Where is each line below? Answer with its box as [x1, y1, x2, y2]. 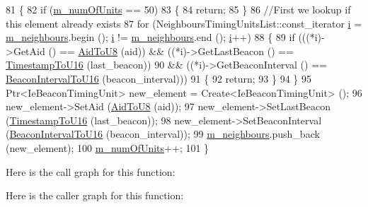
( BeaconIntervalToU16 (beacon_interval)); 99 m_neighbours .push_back [6, 126, 320, 141]
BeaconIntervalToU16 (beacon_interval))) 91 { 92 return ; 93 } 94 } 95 [6, 71, 312, 85]
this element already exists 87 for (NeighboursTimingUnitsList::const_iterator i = [6, 16, 362, 30]
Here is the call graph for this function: [6, 164, 176, 179]
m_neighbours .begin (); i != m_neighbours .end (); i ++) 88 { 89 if [6, 30, 295, 45]
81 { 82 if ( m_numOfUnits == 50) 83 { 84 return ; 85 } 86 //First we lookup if [6, 2, 351, 16]
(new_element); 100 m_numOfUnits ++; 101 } [6, 140, 209, 155]
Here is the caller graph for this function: [6, 188, 184, 203]
